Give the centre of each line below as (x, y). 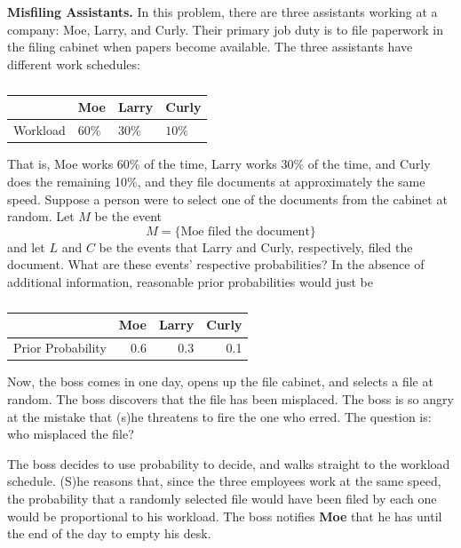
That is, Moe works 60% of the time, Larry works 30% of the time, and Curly (219, 164)
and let (26, 246)
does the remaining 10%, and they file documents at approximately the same (216, 181)
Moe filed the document (245, 231)
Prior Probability (60, 348)
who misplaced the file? (71, 434)
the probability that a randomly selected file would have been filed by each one (222, 498)
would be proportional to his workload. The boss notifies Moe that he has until (225, 516)
